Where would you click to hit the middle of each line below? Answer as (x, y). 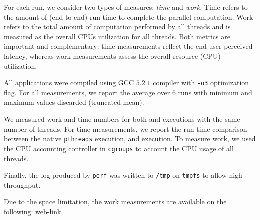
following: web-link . (34, 211)
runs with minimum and (215, 92)
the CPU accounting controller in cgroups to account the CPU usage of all (119, 148)
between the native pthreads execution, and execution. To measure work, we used (130, 139)
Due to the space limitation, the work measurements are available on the (115, 202)
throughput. (22, 185)
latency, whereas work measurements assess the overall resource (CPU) (112, 55)
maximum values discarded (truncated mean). (74, 102)
